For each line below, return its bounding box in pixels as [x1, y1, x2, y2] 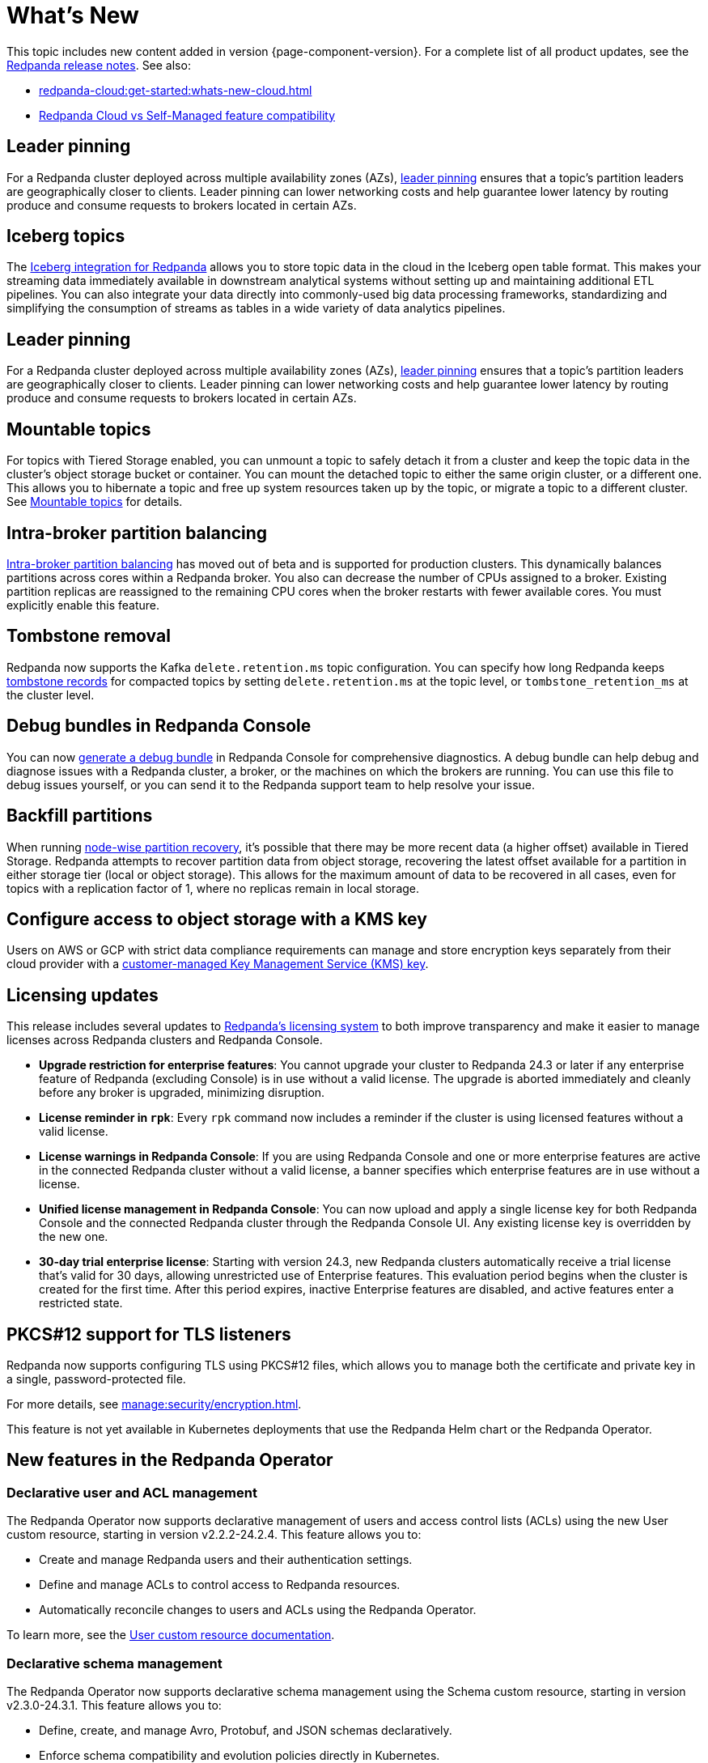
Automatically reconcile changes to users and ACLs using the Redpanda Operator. [39, 1603, 477, 1617]
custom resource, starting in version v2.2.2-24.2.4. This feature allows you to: [6, 1527, 422, 1542]
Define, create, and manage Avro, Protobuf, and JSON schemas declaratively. [39, 1723, 452, 1737]
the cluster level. [6, 687, 95, 702]
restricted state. [39, 1296, 123, 1311]
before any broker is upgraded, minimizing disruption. [39, 1085, 325, 1100]
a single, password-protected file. [6, 1372, 186, 1387]
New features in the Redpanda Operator [6, 1450, 333, 1471]
